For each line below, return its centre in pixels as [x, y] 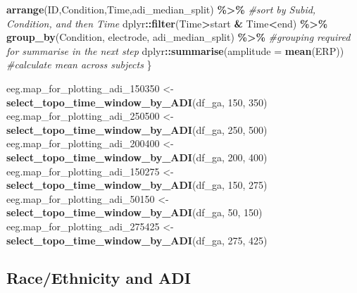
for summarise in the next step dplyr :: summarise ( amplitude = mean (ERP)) [175, 50]
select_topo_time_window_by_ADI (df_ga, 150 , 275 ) [137, 185]
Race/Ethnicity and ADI [99, 278]
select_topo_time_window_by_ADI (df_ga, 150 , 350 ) [137, 102]
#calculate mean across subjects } [79, 64]
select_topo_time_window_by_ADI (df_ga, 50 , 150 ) [134, 212]
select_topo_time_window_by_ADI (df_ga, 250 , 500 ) [137, 129]
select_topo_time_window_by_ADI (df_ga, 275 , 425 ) [137, 240]
